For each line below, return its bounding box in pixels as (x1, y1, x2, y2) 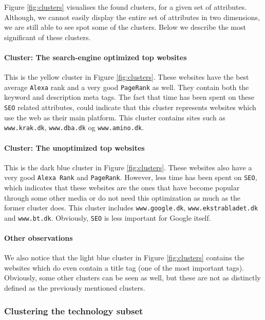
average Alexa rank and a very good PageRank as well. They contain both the (4, 81, 249, 92)
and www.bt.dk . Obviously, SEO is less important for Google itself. (4, 212, 211, 223)
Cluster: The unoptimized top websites (4, 142, 145, 153)
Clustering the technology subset (4, 304, 143, 317)
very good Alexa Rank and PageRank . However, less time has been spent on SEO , (4, 172, 257, 183)
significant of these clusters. (4, 31, 91, 42)
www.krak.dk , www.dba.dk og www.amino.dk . (4, 122, 144, 133)
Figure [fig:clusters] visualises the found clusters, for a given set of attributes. (4, 2, 247, 12)
